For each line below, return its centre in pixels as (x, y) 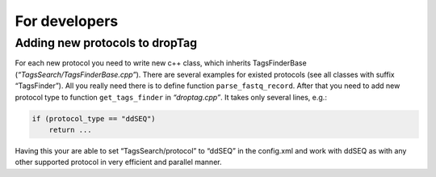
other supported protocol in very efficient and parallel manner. (118, 162)
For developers (67, 21)
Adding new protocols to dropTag (106, 43)
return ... (70, 130)
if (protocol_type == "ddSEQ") (94, 118)
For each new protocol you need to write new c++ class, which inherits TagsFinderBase (161, 63)
